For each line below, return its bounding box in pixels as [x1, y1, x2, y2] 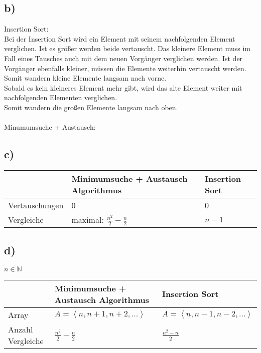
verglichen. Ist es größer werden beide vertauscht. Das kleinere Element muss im [4, 43, 251, 54]
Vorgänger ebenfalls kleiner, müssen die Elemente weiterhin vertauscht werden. [4, 63, 246, 73]
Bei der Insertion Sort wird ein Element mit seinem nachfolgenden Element [4, 33, 235, 44]
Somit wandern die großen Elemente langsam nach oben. [4, 102, 178, 112]
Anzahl [8, 323, 33, 335]
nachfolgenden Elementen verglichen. [4, 92, 117, 103]
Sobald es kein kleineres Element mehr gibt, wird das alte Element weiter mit [4, 82, 242, 93]
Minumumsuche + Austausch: [4, 122, 96, 132]
